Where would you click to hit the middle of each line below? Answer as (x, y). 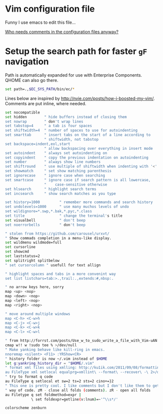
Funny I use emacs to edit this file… (41, 22)
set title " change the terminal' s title (64, 216)
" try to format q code (29, 377)
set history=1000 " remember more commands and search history (79, 202)
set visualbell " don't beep (45, 220)
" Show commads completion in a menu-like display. (58, 238)
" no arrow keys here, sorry (34, 287)
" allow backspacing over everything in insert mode (98, 148)
